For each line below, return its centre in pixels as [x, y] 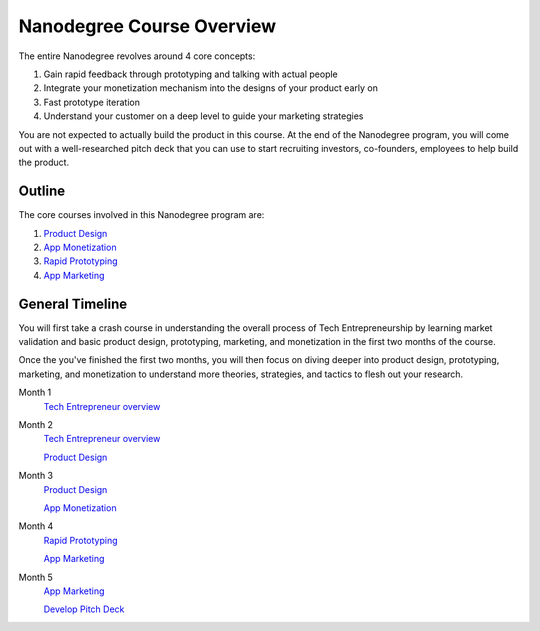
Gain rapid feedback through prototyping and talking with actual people [191, 74]
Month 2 [36, 424]
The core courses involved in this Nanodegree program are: [141, 215]
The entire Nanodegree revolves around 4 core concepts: [137, 56]
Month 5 [36, 577]
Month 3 [36, 476]
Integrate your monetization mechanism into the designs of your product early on [211, 88]
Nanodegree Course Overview [147, 26]
